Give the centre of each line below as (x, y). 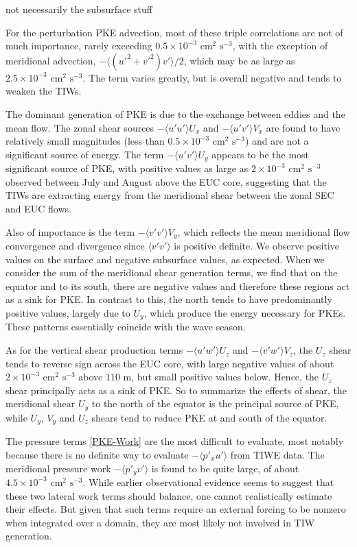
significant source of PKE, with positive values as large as (127, 168)
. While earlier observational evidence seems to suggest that (208, 482)
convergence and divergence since (75, 246)
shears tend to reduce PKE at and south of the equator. (209, 417)
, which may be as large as (239, 60)
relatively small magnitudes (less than (85, 141)
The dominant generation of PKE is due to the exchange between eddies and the (175, 113)
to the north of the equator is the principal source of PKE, (215, 403)
